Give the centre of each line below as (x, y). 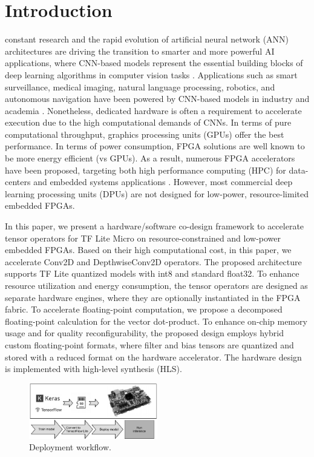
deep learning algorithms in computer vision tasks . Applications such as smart (151, 74)
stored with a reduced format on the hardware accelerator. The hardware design (153, 357)
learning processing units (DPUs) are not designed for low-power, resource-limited (157, 193)
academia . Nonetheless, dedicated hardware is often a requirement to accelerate (153, 110)
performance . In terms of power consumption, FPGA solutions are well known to (155, 146)
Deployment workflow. (70, 447)
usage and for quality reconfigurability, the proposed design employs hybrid (145, 333)
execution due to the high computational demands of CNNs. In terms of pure (148, 122)
